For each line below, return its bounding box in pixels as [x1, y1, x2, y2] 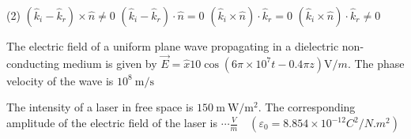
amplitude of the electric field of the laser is [6, 115, 217, 130]
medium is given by [62, 54, 157, 71]
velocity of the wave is [6, 72, 114, 88]
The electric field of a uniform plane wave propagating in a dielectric [6, 38, 339, 54]
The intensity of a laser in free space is [6, 99, 194, 115]
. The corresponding [258, 99, 356, 115]
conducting [6, 54, 59, 71]
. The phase [347, 54, 405, 71]
